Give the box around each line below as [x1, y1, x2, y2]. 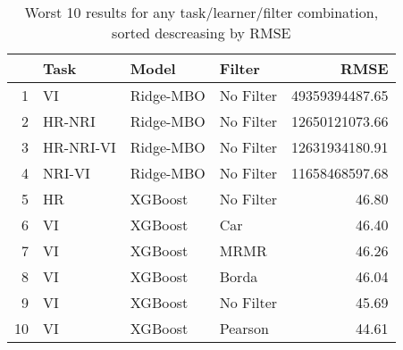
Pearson [219, 318, 269, 338]
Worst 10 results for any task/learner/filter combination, [24, 2, 379, 22]
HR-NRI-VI [43, 137, 116, 157]
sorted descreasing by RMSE [112, 22, 291, 43]
